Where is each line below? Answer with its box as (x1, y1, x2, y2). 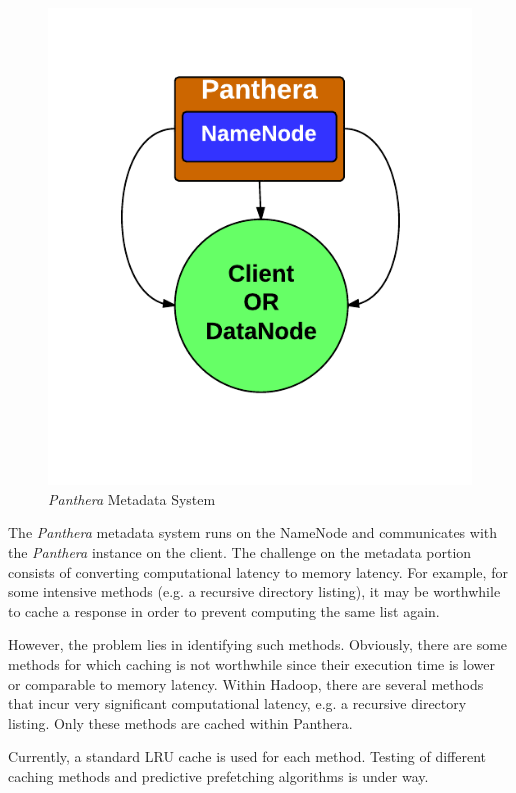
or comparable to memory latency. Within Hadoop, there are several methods (8, 673, 484, 694)
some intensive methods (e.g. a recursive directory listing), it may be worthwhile (8, 581, 501, 602)
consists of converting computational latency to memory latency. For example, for (8, 561, 508, 582)
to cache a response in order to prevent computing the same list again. (8, 600, 440, 621)
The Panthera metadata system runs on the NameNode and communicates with (8, 522, 498, 543)
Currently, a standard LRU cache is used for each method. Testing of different (8, 746, 487, 767)
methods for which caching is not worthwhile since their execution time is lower (8, 654, 495, 675)
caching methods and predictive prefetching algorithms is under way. (8, 766, 429, 787)
